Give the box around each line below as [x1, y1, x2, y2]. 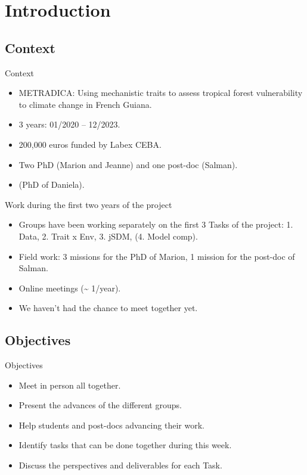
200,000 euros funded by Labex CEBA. [18, 138, 162, 150]
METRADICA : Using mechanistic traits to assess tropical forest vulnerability [18, 86, 303, 99]
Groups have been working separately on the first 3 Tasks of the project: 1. [18, 218, 293, 231]
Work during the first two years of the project [5, 198, 172, 210]
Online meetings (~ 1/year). [18, 281, 121, 294]
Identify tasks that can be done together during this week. [18, 439, 232, 451]
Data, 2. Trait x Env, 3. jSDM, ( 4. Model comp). [18, 229, 198, 242]
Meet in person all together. [18, 378, 121, 391]
